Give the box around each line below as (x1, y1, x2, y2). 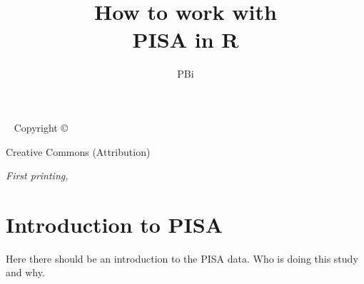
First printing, (6, 168, 69, 183)
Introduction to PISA (6, 209, 223, 238)
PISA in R (132, 25, 239, 54)
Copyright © (14, 120, 68, 135)
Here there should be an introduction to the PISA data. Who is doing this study (6, 251, 358, 265)
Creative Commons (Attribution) (6, 144, 151, 159)
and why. (6, 265, 45, 280)
